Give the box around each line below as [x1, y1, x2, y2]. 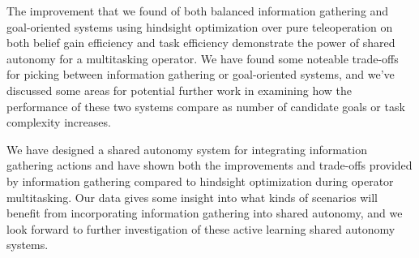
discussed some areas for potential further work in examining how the [6, 81, 353, 98]
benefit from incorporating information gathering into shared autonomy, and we [6, 204, 403, 221]
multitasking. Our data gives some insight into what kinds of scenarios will [6, 188, 378, 205]
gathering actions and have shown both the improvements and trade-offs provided [6, 157, 413, 174]
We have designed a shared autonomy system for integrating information [6, 140, 367, 157]
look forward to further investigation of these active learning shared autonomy [6, 220, 395, 237]
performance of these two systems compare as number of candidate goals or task [6, 97, 405, 114]
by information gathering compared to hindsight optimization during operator [6, 172, 394, 189]
